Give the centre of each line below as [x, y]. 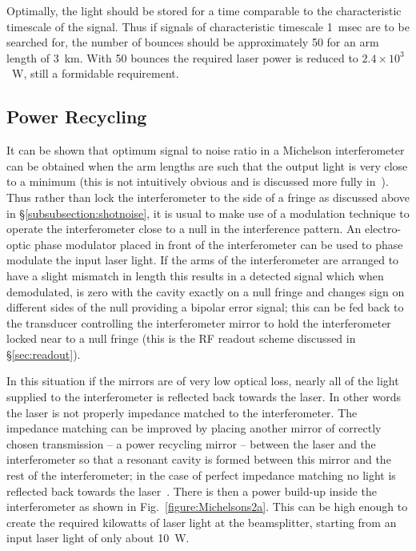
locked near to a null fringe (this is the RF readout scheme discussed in [181, 338]
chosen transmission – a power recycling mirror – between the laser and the [191, 443]
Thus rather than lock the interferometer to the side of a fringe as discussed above [208, 197]
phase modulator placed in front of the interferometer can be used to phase [218, 244]
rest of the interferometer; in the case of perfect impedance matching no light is [201, 475]
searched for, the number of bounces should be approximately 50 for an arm [193, 42]
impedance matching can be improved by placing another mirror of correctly [194, 428]
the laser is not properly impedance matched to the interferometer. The [182, 412]
